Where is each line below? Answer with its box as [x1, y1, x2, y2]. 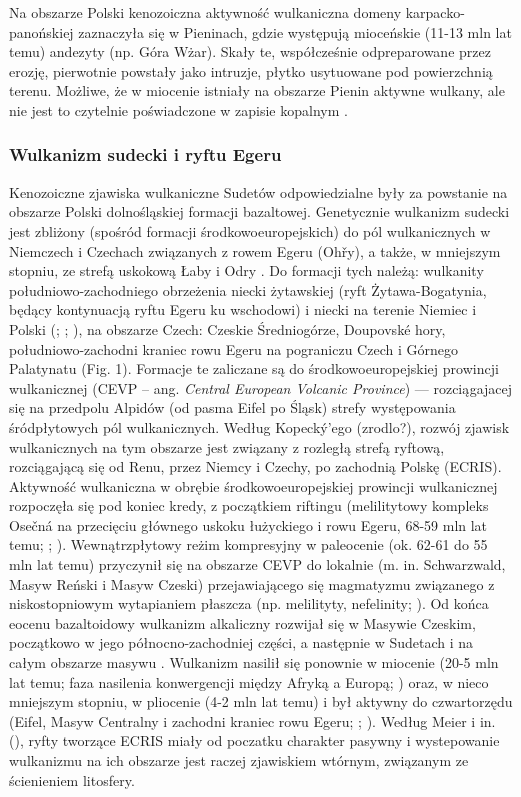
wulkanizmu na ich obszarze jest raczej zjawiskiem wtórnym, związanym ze [9, 750, 469, 770]
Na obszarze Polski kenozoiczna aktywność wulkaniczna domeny [9, 2, 402, 22]
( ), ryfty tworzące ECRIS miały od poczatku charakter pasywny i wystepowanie [9, 730, 500, 751]
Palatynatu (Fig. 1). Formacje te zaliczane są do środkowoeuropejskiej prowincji [9, 358, 499, 379]
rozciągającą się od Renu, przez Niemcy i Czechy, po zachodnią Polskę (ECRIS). [9, 456, 502, 477]
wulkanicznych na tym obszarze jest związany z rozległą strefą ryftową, [9, 436, 445, 457]
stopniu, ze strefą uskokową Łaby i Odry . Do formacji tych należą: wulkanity [9, 260, 484, 281]
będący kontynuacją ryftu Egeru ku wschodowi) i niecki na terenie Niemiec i [9, 299, 477, 320]
